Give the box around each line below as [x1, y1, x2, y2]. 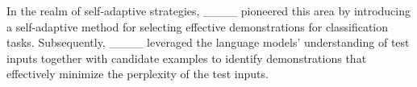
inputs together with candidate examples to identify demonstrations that [6, 49, 367, 66]
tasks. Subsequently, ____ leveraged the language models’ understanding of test [6, 34, 410, 51]
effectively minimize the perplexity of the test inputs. [6, 65, 269, 82]
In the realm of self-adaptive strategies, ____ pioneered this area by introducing [6, 2, 411, 19]
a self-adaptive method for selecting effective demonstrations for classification [6, 18, 389, 35]
